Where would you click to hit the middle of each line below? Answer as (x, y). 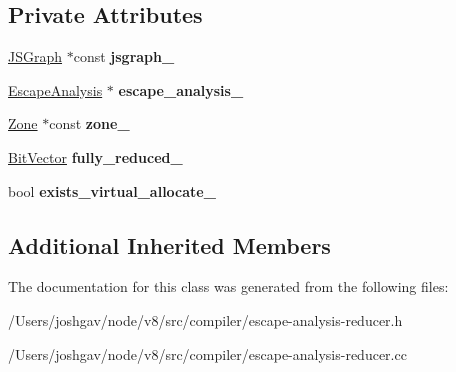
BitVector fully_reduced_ (95, 156)
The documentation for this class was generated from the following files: (228, 286)
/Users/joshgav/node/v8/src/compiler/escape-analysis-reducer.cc (207, 353)
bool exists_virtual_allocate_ (112, 190)
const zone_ (89, 123)
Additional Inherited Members (169, 244)
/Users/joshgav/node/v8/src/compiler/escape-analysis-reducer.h (205, 319)
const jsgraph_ (124, 56)
